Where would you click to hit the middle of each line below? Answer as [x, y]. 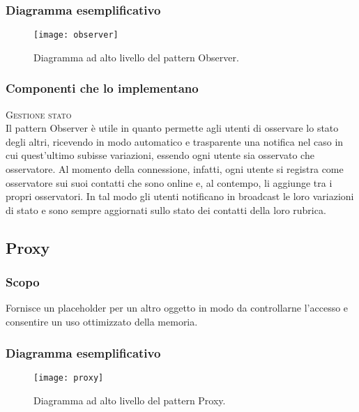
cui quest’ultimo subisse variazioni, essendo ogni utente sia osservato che [160, 155]
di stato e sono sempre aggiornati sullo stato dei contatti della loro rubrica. [166, 209]
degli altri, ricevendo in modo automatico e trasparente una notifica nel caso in [175, 141]
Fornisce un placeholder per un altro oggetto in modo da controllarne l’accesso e [177, 308]
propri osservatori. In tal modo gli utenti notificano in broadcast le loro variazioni [180, 196]
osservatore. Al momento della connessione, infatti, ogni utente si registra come [175, 169]
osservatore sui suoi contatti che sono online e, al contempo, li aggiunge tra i [169, 182]
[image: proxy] [69, 377]
